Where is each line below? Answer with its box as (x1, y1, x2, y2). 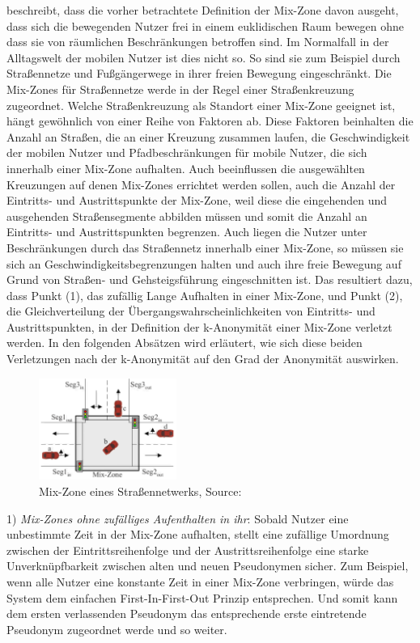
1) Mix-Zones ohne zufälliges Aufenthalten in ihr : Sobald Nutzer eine (6, 510, 349, 527)
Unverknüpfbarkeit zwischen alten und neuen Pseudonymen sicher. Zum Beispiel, (6, 557, 409, 574)
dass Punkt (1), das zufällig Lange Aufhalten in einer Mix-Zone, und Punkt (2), (6, 286, 403, 303)
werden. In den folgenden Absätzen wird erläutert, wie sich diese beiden (6, 334, 363, 351)
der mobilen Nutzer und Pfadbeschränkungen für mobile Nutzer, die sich (6, 144, 367, 161)
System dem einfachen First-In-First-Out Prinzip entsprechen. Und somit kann (6, 589, 398, 606)
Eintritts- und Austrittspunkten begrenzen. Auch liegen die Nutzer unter (6, 223, 367, 240)
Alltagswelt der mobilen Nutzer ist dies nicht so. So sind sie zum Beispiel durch (6, 49, 401, 66)
